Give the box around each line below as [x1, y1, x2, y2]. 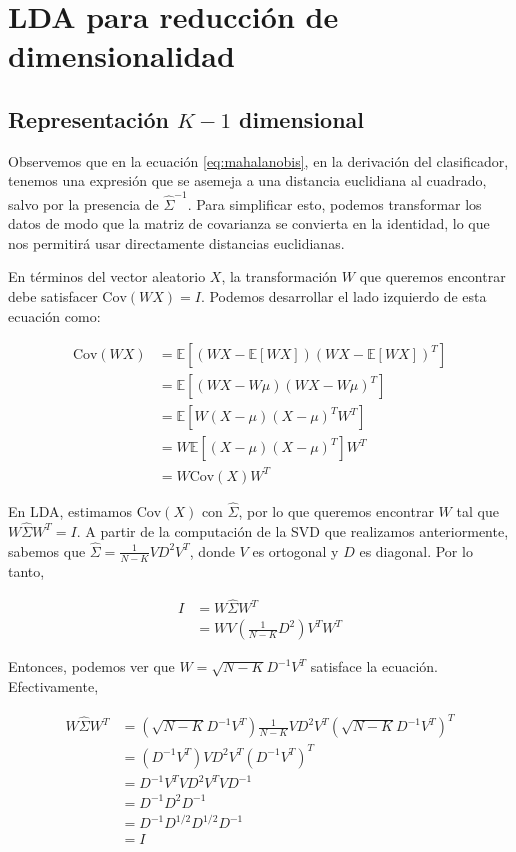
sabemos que [8, 540, 86, 561]
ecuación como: [8, 305, 101, 326]
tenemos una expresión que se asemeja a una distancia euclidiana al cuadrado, [8, 170, 487, 191]
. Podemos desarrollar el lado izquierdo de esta [200, 286, 487, 307]
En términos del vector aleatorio [8, 266, 206, 287]
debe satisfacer [8, 286, 98, 307]
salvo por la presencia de [8, 193, 159, 214]
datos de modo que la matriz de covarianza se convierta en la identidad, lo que [8, 213, 490, 234]
